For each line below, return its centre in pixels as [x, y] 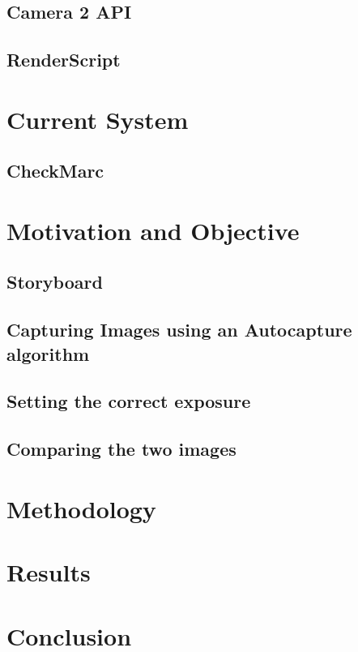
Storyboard [55, 282]
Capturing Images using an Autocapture [179, 330]
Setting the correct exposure [129, 401]
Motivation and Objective [153, 230]
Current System [98, 119]
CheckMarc [55, 171]
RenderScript [64, 60]
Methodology [81, 508]
